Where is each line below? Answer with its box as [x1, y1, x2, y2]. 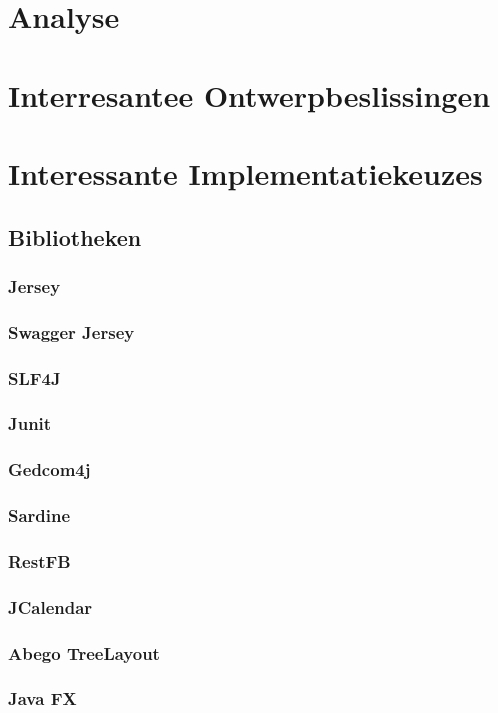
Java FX [8, 686, 77, 711]
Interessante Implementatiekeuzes [8, 152, 483, 193]
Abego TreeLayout [8, 640, 160, 665]
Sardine [8, 503, 71, 528]
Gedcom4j [8, 457, 91, 482]
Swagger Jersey [8, 319, 135, 344]
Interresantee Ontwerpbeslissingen [8, 74, 491, 115]
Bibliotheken [8, 221, 142, 252]
